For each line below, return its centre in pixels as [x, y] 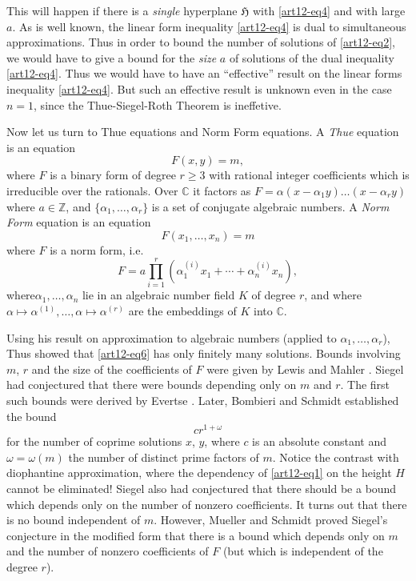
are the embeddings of [182, 311]
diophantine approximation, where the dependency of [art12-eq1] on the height [199, 473]
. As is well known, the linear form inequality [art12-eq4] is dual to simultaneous [209, 26]
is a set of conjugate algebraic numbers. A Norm [270, 206]
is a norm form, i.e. [97, 249]
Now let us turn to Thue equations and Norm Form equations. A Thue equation [203, 132]
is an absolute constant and [319, 441]
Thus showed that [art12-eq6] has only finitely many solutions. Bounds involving [204, 353]
